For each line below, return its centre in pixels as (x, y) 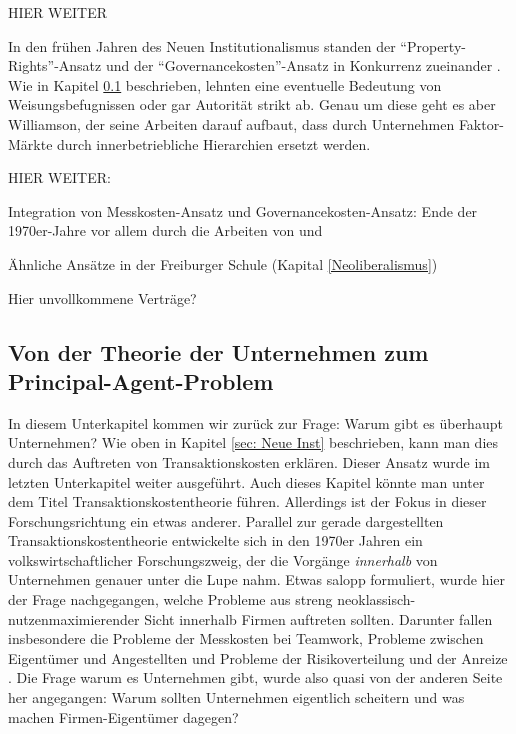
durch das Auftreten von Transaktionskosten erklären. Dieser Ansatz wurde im (249, 461)
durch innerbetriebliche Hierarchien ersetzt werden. (214, 143)
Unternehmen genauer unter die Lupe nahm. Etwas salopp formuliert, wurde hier (257, 579)
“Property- (433, 45)
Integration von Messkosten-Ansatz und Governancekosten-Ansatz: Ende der (243, 210)
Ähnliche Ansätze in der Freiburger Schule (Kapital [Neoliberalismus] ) (223, 263)
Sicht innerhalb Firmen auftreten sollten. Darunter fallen (318, 618)
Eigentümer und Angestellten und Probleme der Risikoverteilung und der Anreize (258, 657)
